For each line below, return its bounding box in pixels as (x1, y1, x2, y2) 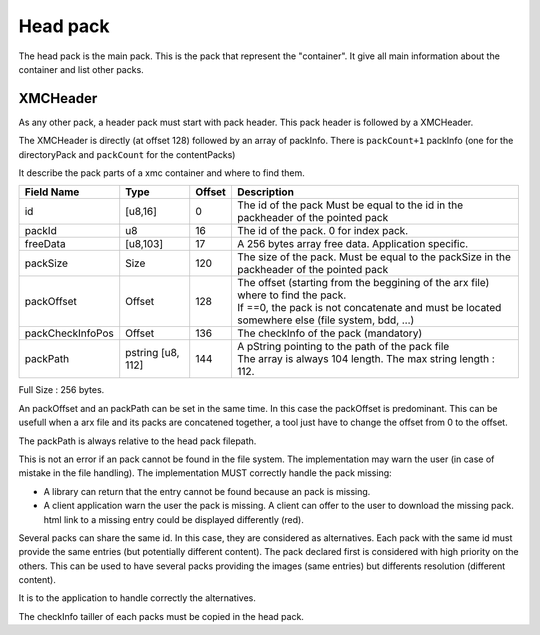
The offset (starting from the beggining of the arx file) (236, 276, 490, 290)
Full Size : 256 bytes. (18, 384, 105, 396)
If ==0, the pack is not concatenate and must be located (236, 301, 502, 315)
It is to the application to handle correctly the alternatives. (18, 592, 257, 604)
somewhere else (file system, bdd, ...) (236, 313, 415, 327)
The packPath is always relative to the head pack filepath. (18, 435, 257, 447)
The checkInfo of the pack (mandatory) (236, 326, 423, 340)
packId (24, 224, 57, 238)
